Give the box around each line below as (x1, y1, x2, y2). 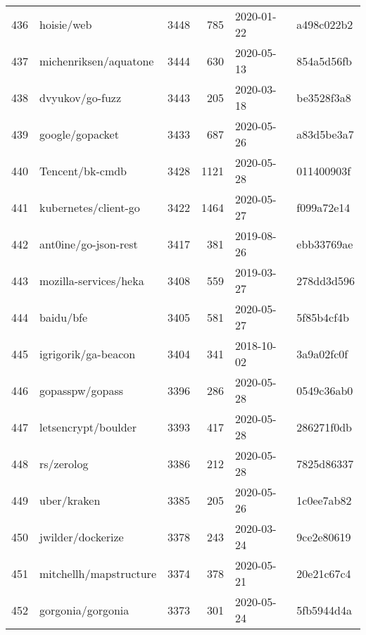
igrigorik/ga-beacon (39, 345, 136, 362)
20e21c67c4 (296, 565, 351, 581)
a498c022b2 (296, 15, 353, 32)
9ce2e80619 (296, 528, 351, 545)
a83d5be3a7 (296, 125, 354, 142)
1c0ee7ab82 (296, 491, 352, 508)
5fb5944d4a (296, 601, 352, 618)
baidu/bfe (39, 308, 88, 325)
